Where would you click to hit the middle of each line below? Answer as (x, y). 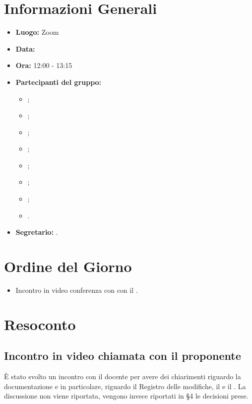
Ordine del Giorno (68, 266)
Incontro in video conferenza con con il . (77, 290)
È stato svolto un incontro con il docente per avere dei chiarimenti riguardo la (123, 376)
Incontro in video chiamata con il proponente (123, 356)
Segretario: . (37, 232)
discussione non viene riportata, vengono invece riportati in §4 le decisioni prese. (126, 396)
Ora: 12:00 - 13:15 (44, 65)
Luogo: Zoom (37, 32)
